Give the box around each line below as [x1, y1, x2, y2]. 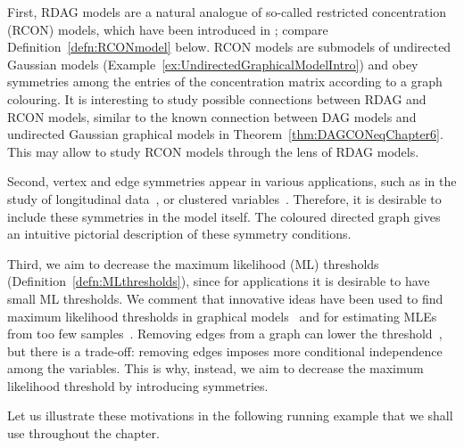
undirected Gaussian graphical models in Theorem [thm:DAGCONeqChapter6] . [7, 125, 443, 143]
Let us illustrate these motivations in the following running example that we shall [7, 406, 453, 425]
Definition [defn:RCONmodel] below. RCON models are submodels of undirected [7, 37, 452, 56]
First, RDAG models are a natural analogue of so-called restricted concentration [7, 3, 446, 20]
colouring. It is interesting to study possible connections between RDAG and [7, 89, 427, 108]
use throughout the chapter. [7, 424, 160, 443]
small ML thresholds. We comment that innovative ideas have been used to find [7, 289, 443, 307]
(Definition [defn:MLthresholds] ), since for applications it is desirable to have [7, 272, 430, 290]
